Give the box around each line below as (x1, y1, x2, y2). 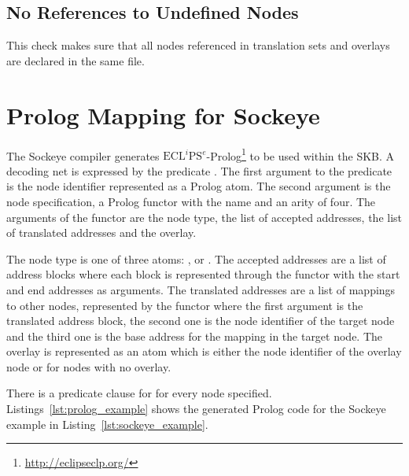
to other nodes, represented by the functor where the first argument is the (6, 297, 363, 313)
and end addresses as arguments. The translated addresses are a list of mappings (6, 281, 396, 297)
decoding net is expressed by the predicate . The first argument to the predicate (6, 162, 392, 179)
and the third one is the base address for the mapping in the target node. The (6, 327, 383, 344)
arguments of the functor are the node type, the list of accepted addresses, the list (6, 208, 403, 225)
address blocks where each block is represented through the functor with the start (6, 266, 400, 282)
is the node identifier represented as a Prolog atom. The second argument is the (6, 178, 391, 194)
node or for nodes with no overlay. (6, 358, 171, 375)
